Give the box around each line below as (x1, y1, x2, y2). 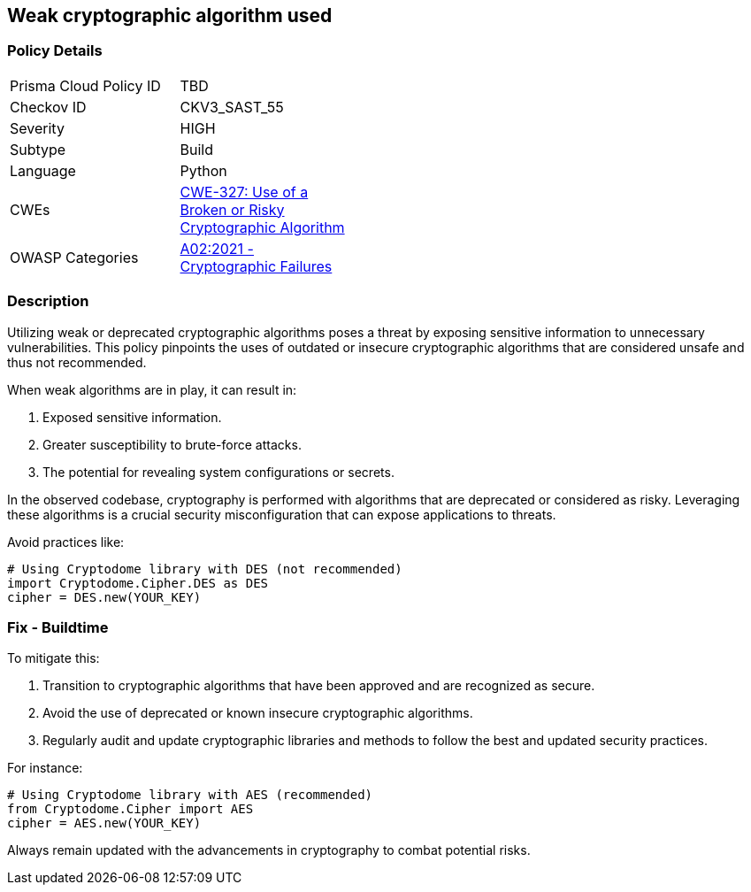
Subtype (10, 140, 66, 158)
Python (180, 161, 227, 180)
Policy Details (7, 42, 103, 60)
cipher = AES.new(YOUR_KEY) (7, 816, 202, 831)
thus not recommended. (7, 354, 147, 370)
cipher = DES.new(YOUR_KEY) (7, 589, 202, 604)
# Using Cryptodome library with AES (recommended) (7, 788, 373, 803)
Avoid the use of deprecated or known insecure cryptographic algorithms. (42, 705, 473, 721)
